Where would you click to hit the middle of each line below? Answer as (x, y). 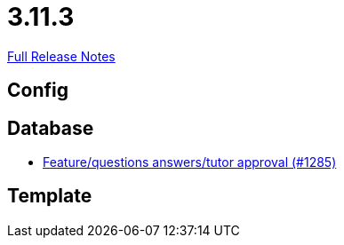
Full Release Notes (61, 56)
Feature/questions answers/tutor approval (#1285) (190, 162)
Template (50, 196)
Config (38, 91)
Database (51, 128)
